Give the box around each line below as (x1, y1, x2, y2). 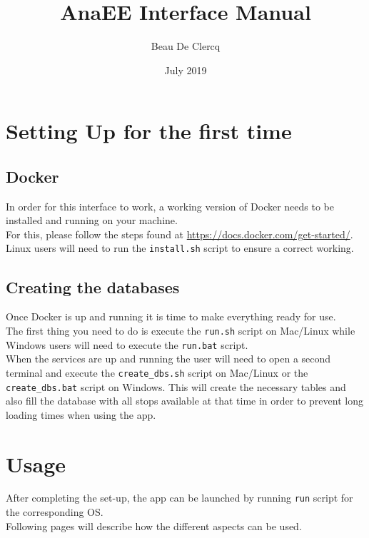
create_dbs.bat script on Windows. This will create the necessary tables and (6, 379, 346, 394)
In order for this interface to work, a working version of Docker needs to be (6, 198, 334, 213)
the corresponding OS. (6, 504, 103, 519)
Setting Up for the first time (6, 116, 292, 146)
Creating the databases (6, 275, 180, 298)
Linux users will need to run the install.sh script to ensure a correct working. (6, 240, 354, 255)
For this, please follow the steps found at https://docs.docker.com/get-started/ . (6, 226, 353, 241)
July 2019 (164, 62, 207, 77)
